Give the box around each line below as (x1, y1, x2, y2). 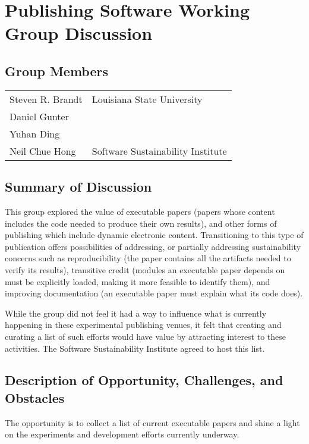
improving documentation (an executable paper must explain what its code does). (5, 287, 303, 299)
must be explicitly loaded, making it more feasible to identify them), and (5, 275, 270, 287)
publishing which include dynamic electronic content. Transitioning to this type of (5, 229, 304, 241)
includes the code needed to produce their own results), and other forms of (5, 217, 277, 229)
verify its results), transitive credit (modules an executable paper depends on (5, 263, 285, 276)
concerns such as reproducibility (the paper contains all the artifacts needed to (5, 252, 291, 264)
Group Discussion (5, 21, 153, 45)
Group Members (5, 61, 108, 80)
